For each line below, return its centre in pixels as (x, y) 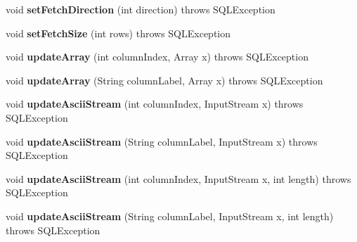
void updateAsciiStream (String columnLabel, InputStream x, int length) (170, 216)
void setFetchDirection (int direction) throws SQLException (141, 9)
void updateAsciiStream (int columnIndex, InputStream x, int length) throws (178, 178)
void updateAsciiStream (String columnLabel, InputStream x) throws (162, 141)
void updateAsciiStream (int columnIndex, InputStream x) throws (155, 104)
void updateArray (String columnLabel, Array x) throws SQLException (164, 80)
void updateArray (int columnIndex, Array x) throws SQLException (157, 57)
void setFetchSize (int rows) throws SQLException (118, 33)
